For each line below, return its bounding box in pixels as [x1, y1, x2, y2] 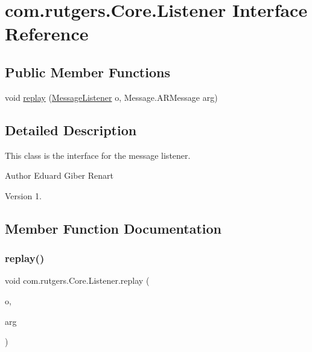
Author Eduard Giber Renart [5, 169, 113, 182]
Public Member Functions [5, 62, 170, 81]
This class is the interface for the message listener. [5, 149, 191, 161]
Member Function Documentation [5, 219, 222, 237]
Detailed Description [5, 120, 137, 139]
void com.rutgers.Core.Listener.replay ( [5, 274, 150, 287]
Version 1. [5, 189, 42, 202]
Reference [5, 21, 89, 46]
